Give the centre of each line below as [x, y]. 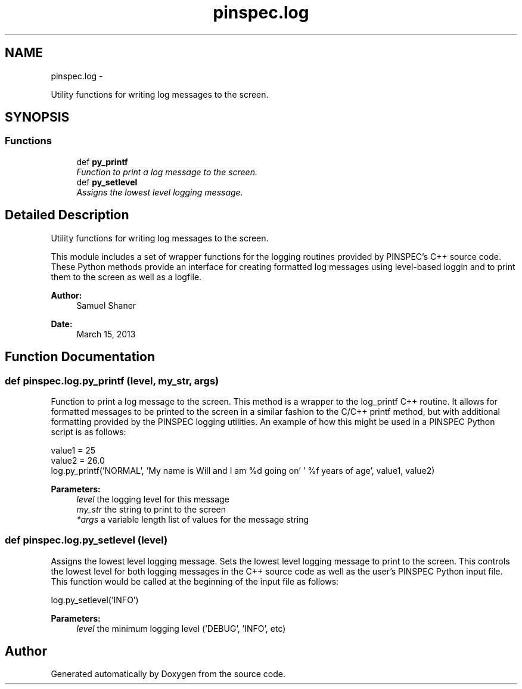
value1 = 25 [73, 450]
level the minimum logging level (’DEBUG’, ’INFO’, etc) [181, 628]
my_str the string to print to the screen [151, 509]
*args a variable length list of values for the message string [193, 519]
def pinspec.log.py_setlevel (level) [86, 540]
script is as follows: [88, 432]
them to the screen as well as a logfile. [126, 277]
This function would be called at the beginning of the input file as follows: [195, 581]
